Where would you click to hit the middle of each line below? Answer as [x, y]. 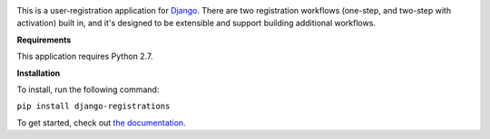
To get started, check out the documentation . [101, 123]
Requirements [44, 40]
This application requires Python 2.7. [85, 56]
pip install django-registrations [93, 107]
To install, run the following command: [88, 89]
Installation [39, 73]
